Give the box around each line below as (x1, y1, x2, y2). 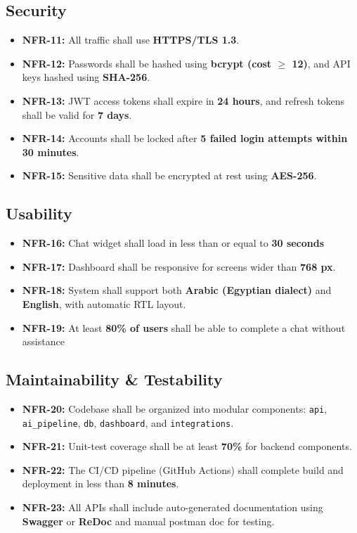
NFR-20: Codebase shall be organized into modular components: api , (22, 401, 327, 416)
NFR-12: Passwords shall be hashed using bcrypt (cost (22, 56, 272, 70)
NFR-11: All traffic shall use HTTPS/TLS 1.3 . (22, 32, 240, 47)
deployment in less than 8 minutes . (22, 476, 179, 491)
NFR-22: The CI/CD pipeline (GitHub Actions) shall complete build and (22, 462, 344, 477)
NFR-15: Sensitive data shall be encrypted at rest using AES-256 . (22, 168, 317, 183)
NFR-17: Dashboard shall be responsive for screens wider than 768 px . (22, 259, 336, 274)
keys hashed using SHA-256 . (22, 70, 150, 84)
